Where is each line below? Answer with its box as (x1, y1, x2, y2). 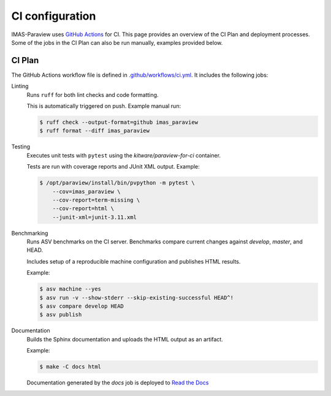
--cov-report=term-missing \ (52, 196, 140, 204)
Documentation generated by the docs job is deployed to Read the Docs (26, 379, 209, 386)
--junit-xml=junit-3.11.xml (52, 213, 137, 221)
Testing (11, 143, 31, 150)
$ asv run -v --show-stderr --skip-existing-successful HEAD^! (39, 294, 234, 301)
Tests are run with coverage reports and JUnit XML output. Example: (26, 163, 200, 170)
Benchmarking (11, 229, 48, 237)
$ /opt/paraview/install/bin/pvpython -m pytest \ (39, 180, 196, 186)
